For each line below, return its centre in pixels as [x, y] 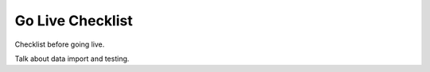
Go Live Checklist [74, 21]
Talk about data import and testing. [72, 59]
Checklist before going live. [60, 44]
